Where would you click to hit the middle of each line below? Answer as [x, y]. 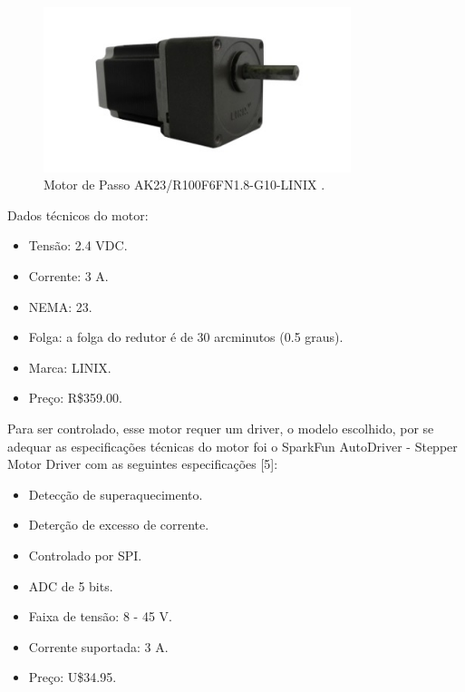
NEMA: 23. [60, 306]
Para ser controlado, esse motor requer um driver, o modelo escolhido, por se [221, 428]
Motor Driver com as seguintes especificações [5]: [143, 464]
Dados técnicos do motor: [78, 214]
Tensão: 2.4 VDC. [78, 245]
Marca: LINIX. [70, 367]
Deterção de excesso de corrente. [119, 525]
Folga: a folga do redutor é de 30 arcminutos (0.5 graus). [186, 337]
